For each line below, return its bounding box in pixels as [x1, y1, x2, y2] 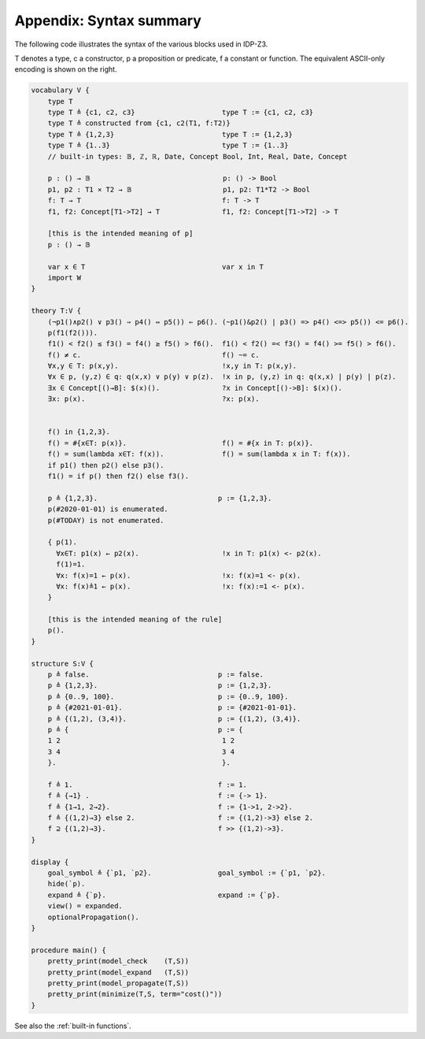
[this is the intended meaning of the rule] [47, 615, 223, 624]
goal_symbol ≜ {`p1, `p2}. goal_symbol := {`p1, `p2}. [47, 869, 327, 878]
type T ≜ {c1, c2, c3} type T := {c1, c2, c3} [47, 108, 314, 117]
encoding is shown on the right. [14, 65, 117, 74]
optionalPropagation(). [47, 912, 139, 922]
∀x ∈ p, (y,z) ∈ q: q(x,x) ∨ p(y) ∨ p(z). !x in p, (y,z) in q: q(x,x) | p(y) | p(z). [47, 373, 397, 381]
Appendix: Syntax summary [14, 12, 202, 29]
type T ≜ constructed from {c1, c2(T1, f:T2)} [47, 119, 231, 128]
